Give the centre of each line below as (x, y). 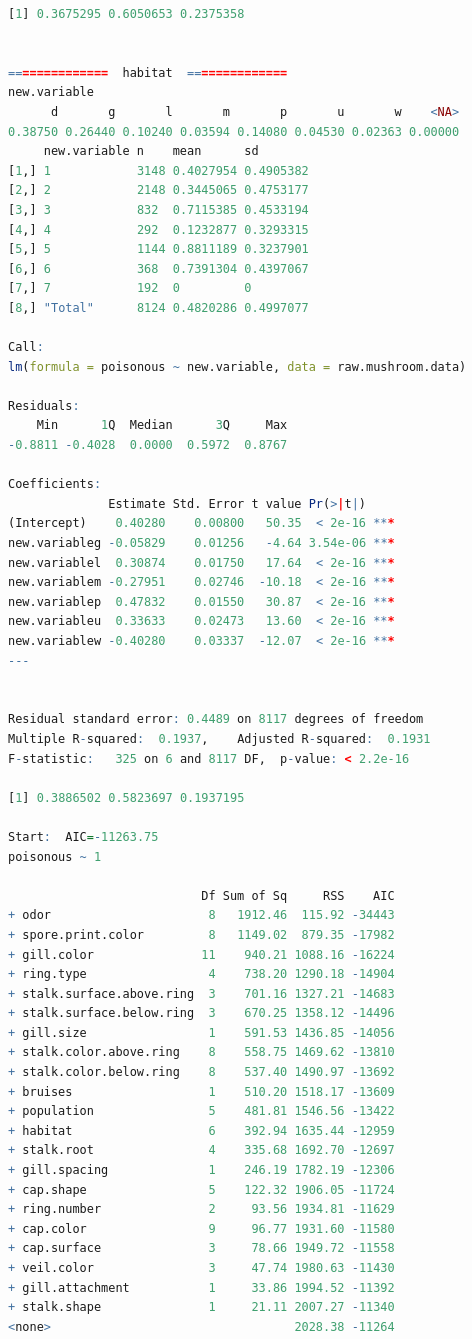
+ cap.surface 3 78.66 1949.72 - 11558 (201, 1248)
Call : (26, 347)
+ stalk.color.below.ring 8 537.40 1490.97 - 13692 (201, 1072)
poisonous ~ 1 (55, 856)
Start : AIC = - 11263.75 (83, 836)
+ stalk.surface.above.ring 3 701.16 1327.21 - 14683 (201, 993)
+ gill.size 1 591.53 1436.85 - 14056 (201, 1032)
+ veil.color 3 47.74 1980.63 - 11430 (201, 1268)
